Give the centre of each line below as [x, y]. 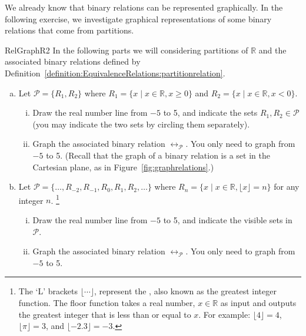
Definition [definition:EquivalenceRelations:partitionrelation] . [115, 73]
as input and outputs [258, 302]
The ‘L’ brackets [48, 291]
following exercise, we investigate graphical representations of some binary [138, 19]
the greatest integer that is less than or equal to [105, 314]
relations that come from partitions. [69, 30]
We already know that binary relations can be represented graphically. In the [144, 7]
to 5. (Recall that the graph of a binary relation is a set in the [158, 155]
